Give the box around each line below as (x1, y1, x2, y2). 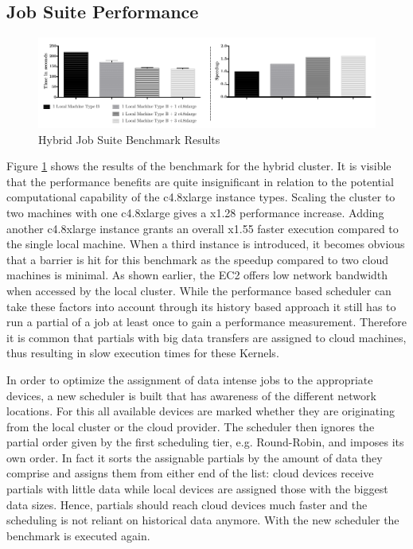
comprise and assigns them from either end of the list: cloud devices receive (6, 465, 374, 481)
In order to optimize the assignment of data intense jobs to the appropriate (6, 371, 373, 387)
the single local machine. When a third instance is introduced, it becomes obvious (6, 236, 405, 252)
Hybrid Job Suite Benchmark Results (38, 130, 220, 147)
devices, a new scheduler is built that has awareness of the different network (6, 387, 376, 403)
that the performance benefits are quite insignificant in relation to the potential (6, 173, 394, 189)
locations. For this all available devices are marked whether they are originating (6, 403, 395, 419)
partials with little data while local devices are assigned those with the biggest (6, 481, 388, 497)
